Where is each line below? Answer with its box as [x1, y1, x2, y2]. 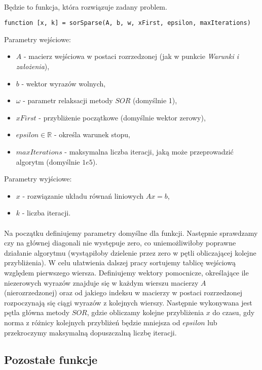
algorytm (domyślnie [16, 156, 80, 167]
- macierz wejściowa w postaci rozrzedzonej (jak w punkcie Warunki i [23, 51, 239, 61]
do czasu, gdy [212, 307, 255, 318]
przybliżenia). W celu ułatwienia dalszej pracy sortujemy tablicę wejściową [4, 257, 236, 268]
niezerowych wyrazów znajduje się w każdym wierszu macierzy [4, 277, 199, 288]
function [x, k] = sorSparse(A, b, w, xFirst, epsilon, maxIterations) [4, 19, 251, 27]
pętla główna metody [4, 307, 70, 318]
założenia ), [16, 61, 50, 72]
